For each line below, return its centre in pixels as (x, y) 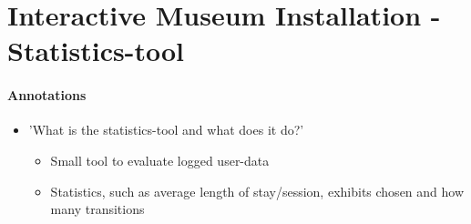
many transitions (97, 209)
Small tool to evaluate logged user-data (160, 160)
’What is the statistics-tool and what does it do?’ (166, 130)
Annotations (47, 95)
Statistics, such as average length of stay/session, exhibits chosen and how (257, 191)
